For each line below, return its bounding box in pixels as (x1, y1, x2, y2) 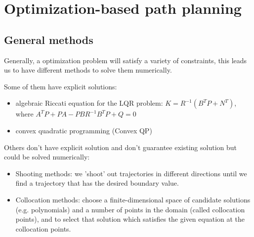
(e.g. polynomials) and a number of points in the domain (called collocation (15, 204, 245, 214)
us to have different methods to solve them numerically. (4, 65, 172, 75)
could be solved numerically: (4, 152, 90, 162)
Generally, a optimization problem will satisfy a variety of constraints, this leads (4, 55, 247, 65)
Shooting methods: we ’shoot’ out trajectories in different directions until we (15, 168, 247, 178)
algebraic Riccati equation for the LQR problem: (15, 98, 163, 108)
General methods (4, 32, 93, 47)
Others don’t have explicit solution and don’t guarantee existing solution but (4, 142, 237, 152)
